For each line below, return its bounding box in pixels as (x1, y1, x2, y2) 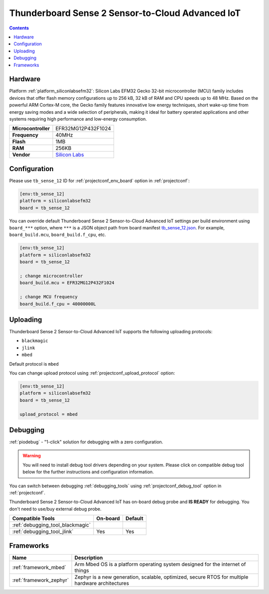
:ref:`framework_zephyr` (12, 577, 69, 584)
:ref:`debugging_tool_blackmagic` (12, 522, 91, 529)
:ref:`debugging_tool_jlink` (12, 528, 74, 535)
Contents (9, 25, 29, 31)
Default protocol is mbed (9, 361, 59, 367)
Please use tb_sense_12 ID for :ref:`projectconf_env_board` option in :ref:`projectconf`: (9, 178, 190, 184)
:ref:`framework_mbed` (12, 564, 67, 571)
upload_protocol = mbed (19, 411, 78, 417)
